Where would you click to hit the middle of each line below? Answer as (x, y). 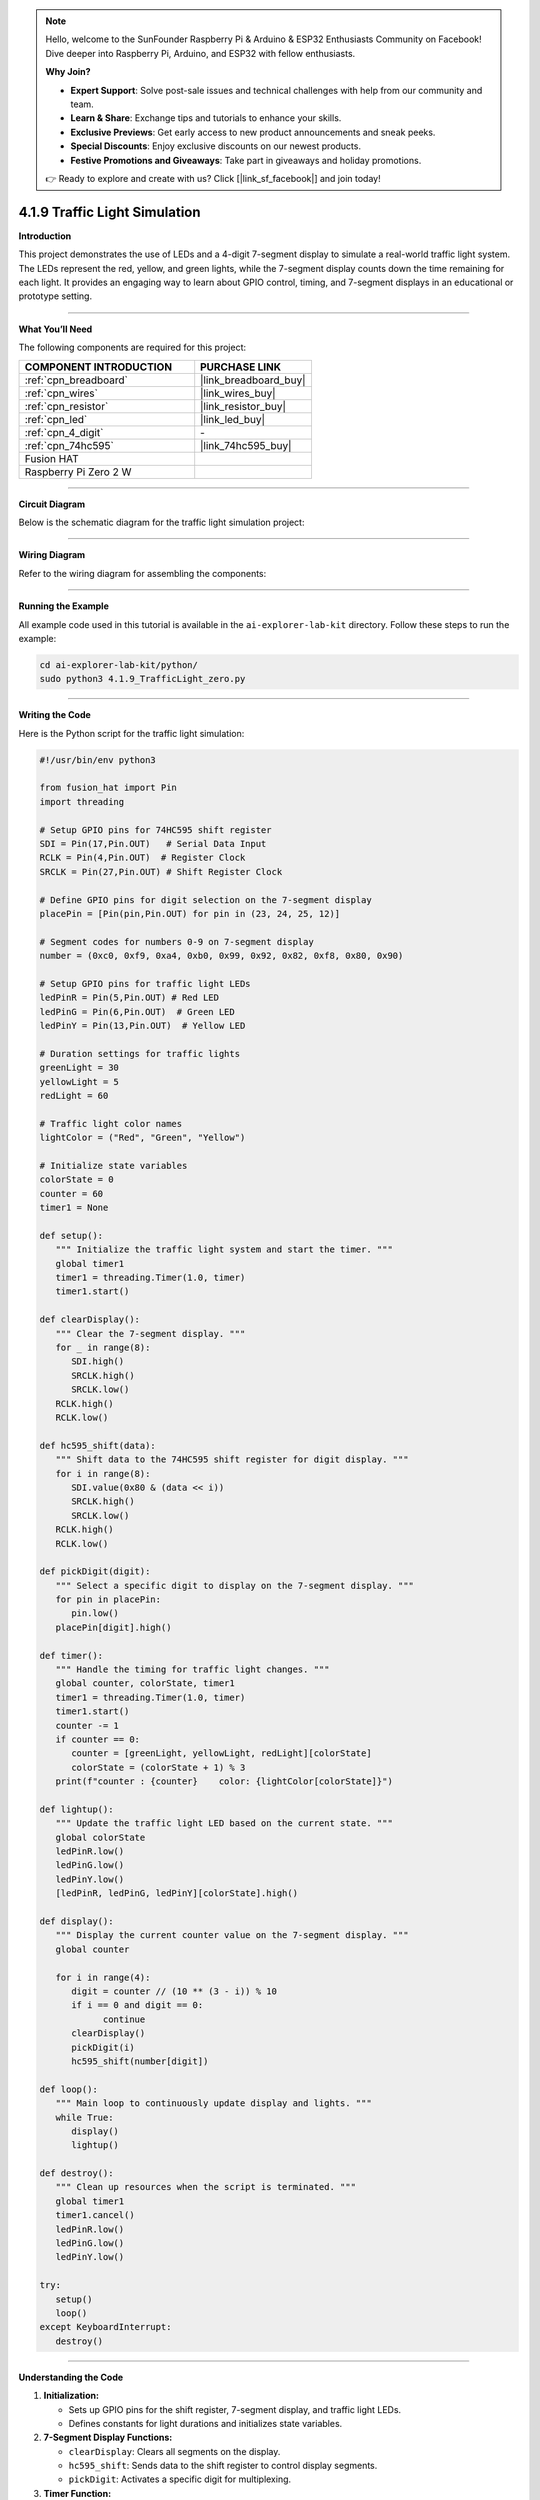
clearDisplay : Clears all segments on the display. (174, 2451)
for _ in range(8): (103, 1348)
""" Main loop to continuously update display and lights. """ (213, 2103)
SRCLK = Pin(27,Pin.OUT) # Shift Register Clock (161, 871)
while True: (84, 2117)
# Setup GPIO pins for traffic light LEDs (145, 983)
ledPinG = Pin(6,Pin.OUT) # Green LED (137, 1011)
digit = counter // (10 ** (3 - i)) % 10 (174, 1991)
